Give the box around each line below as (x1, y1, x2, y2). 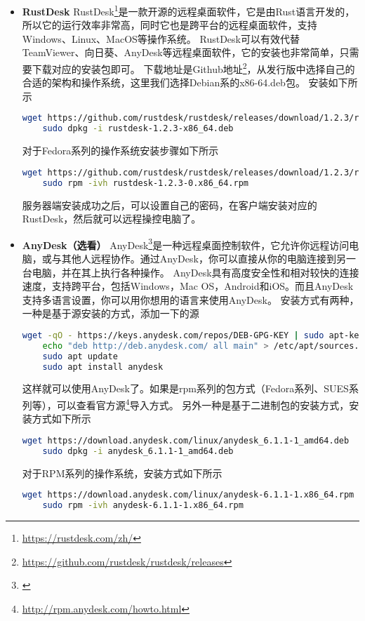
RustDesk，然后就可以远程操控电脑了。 (22, 211, 201, 226)
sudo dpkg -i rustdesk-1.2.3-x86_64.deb (42, 123, 234, 134)
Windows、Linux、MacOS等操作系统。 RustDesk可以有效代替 (22, 31, 300, 46)
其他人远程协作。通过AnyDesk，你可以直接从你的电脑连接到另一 (61, 251, 356, 265)
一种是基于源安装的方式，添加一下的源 (22, 306, 199, 321)
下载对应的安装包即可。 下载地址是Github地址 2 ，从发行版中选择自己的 (32, 60, 355, 76)
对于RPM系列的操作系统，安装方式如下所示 (22, 465, 223, 480)
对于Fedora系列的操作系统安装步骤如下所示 (22, 143, 219, 158)
